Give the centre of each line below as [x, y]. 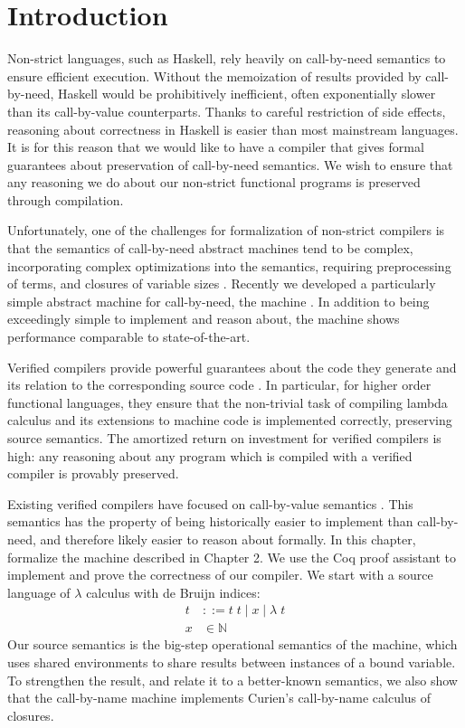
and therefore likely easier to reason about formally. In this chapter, [228, 539]
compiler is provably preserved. [93, 473]
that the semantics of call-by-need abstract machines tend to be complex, [210, 248]
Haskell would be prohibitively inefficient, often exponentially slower [247, 94]
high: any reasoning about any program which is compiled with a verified [210, 455]
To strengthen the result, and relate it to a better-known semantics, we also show [232, 680]
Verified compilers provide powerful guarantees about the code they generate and [232, 367]
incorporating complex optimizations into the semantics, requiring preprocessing [229, 265]
